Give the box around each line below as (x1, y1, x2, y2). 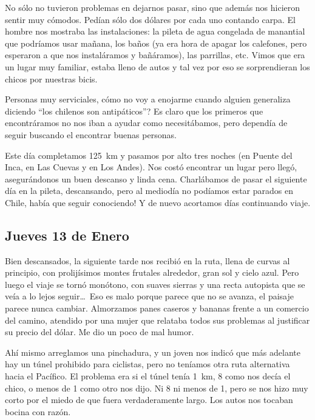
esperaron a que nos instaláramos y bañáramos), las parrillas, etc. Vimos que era (5, 48, 305, 61)
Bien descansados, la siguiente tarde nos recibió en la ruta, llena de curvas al (5, 254, 290, 267)
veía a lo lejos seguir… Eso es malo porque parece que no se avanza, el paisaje (5, 290, 294, 302)
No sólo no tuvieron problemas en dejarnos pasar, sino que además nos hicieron (5, 1, 300, 13)
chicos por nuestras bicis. (5, 72, 98, 85)
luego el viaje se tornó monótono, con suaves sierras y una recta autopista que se (5, 278, 305, 290)
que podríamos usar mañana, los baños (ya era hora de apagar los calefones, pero (5, 36, 307, 49)
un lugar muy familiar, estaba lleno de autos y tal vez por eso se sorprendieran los (5, 60, 310, 73)
